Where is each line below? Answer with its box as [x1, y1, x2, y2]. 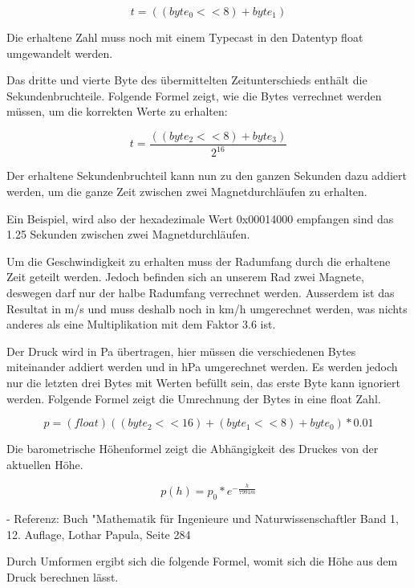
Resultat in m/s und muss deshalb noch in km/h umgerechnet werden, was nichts [6, 300, 408, 316]
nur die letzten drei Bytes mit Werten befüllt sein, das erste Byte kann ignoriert [6, 374, 400, 390]
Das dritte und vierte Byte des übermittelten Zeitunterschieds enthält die [6, 71, 367, 88]
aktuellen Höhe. [6, 455, 83, 472]
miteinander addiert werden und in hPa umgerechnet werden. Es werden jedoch [6, 358, 398, 375]
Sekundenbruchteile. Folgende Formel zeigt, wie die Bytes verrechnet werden [6, 87, 382, 104]
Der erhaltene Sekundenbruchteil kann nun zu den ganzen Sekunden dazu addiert [6, 167, 407, 184]
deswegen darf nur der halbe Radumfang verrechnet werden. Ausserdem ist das [6, 284, 395, 300]
